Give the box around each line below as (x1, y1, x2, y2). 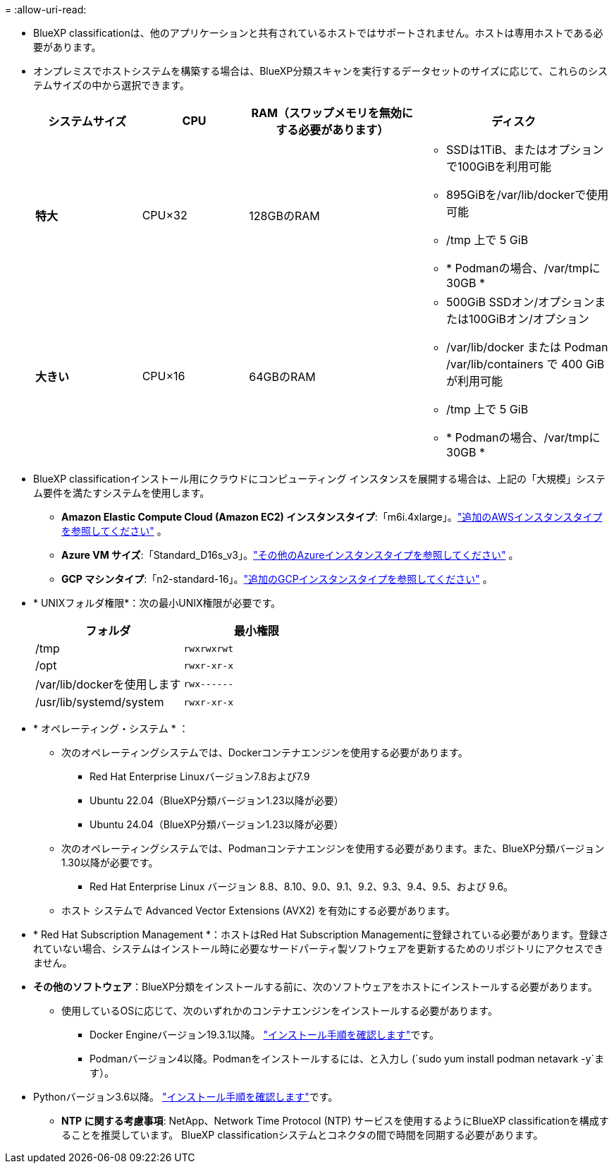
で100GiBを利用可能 (446, 159, 552, 174)
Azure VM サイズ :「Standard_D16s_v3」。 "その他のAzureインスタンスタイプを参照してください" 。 (61, 549, 519, 561)
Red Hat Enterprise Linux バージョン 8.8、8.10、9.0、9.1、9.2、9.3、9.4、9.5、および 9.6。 (90, 880, 514, 892)
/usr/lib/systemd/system (35, 695, 164, 709)
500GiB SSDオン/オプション (446, 295, 595, 309)
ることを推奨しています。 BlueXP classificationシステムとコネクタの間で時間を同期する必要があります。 (61, 1129, 544, 1141)
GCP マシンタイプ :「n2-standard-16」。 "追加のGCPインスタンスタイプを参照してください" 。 (61, 573, 493, 585)
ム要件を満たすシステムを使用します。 (33, 487, 210, 499)
